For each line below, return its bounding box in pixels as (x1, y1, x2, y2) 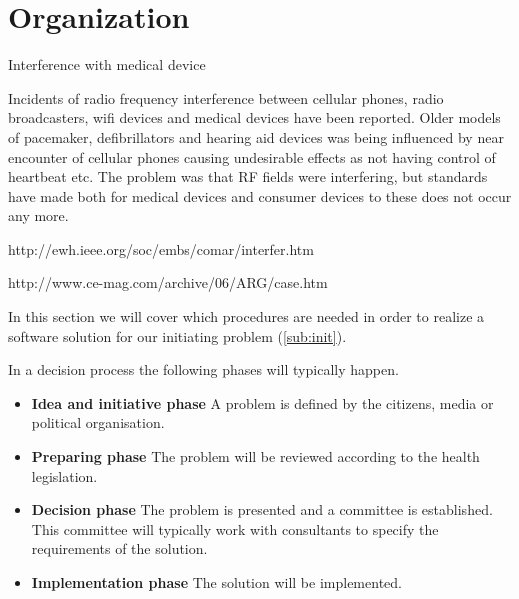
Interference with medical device (8, 54, 206, 75)
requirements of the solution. (31, 538, 208, 559)
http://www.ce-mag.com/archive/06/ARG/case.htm (8, 272, 328, 293)
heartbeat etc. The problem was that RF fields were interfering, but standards (8, 166, 488, 187)
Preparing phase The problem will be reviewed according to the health (31, 446, 480, 467)
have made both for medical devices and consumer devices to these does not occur (8, 185, 512, 206)
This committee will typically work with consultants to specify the (31, 518, 439, 539)
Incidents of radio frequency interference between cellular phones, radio (8, 87, 444, 108)
